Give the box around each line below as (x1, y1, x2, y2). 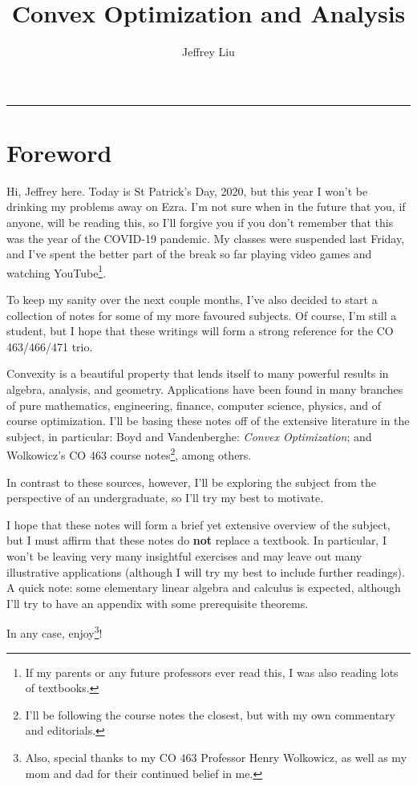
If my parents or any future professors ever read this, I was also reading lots (25, 663, 399, 680)
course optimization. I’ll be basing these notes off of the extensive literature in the (6, 412, 410, 429)
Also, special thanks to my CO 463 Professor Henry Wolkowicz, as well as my (25, 749, 407, 766)
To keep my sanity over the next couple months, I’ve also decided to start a (6, 291, 378, 308)
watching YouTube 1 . (6, 261, 107, 281)
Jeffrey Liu (182, 43, 235, 60)
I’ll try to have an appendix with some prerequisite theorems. (6, 594, 309, 611)
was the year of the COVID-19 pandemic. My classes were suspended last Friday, (6, 229, 405, 246)
